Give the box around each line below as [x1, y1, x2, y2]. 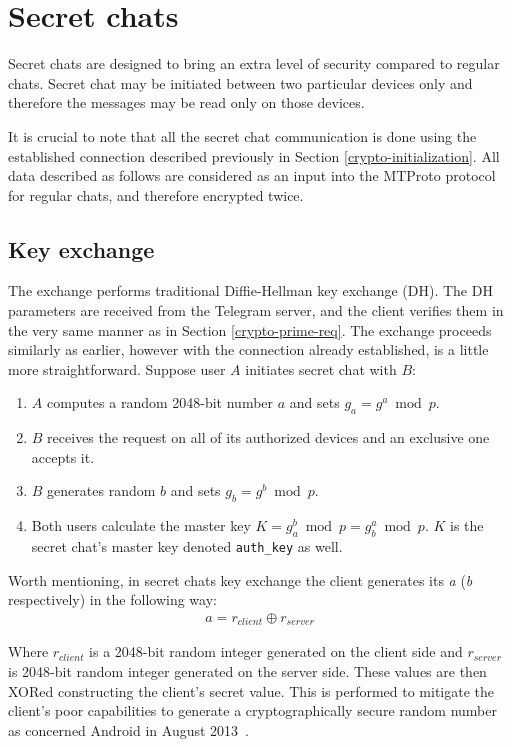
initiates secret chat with [245, 358, 397, 379]
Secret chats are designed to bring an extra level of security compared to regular [8, 53, 500, 74]
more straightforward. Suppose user [8, 358, 226, 379]
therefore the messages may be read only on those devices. [8, 92, 365, 113]
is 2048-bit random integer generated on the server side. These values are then [8, 660, 487, 681]
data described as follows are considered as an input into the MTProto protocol [8, 165, 496, 186]
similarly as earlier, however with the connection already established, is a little [8, 339, 489, 360]
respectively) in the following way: [8, 589, 217, 610]
